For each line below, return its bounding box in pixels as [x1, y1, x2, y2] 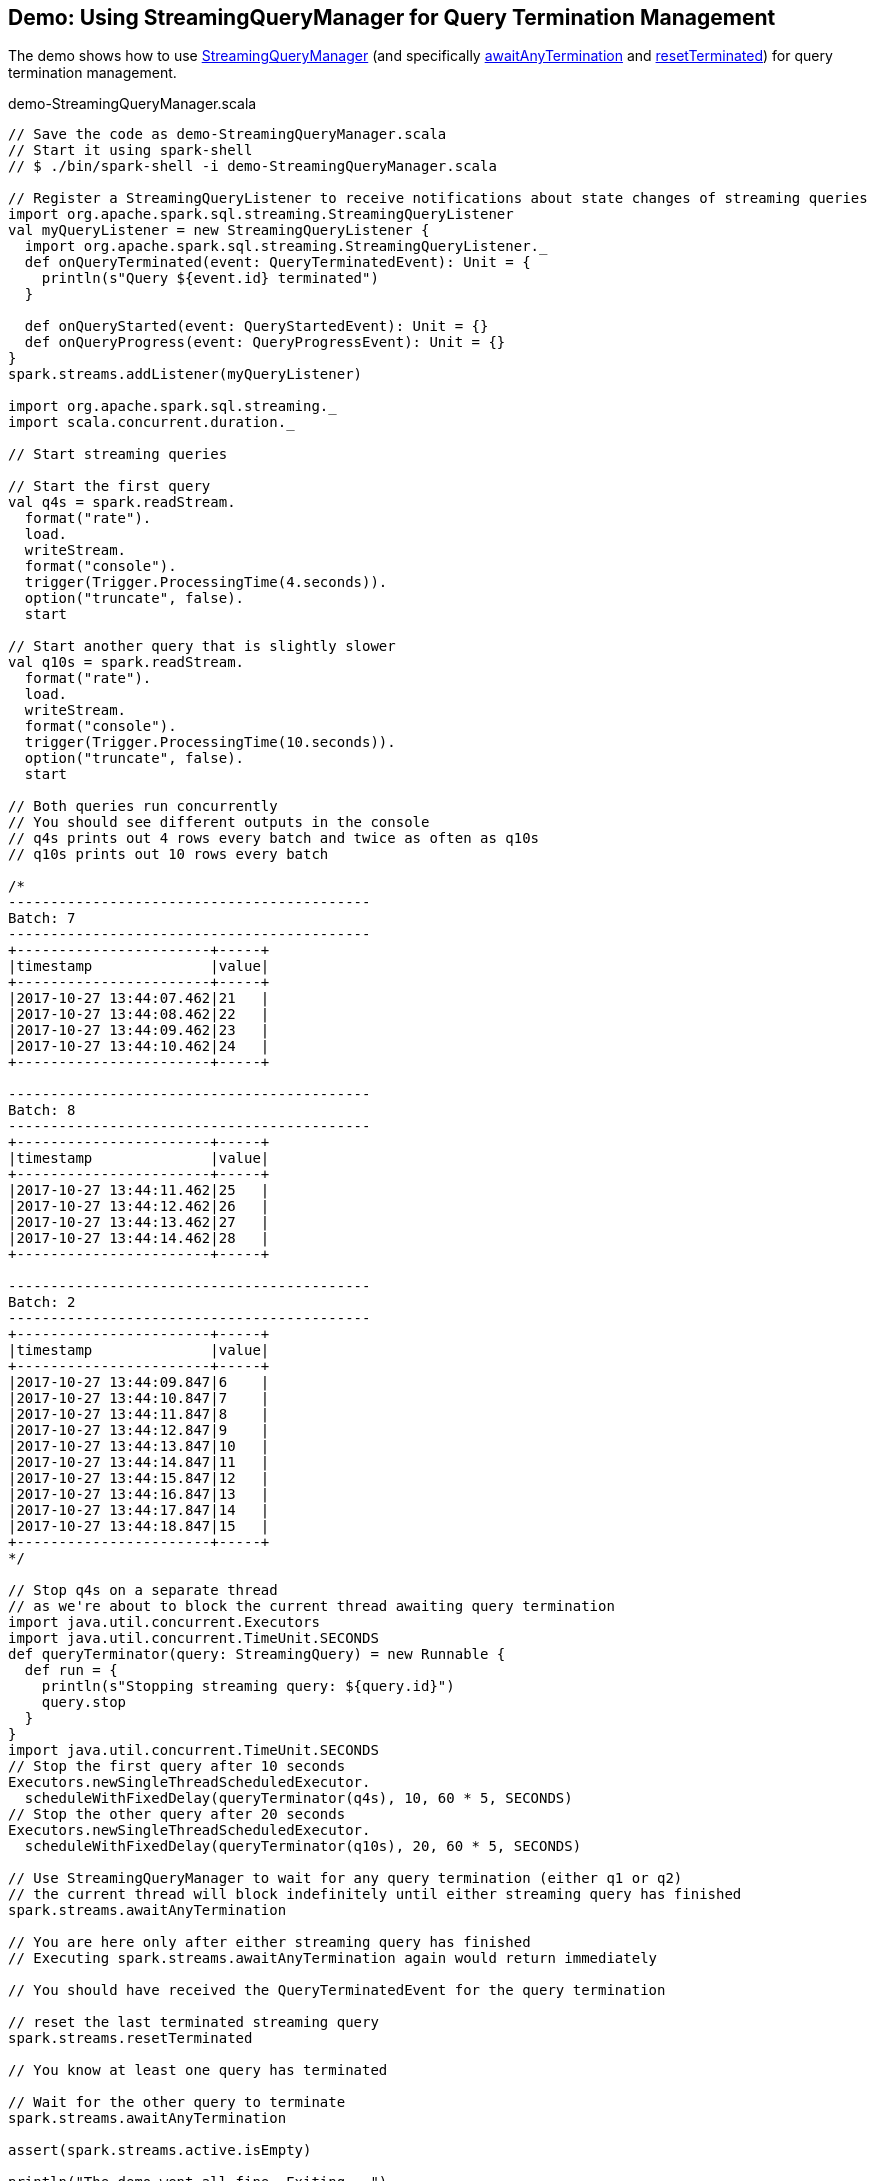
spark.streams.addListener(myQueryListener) [8, 366, 363, 383]
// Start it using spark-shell [8, 142, 253, 159]
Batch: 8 [8, 1102, 76, 1119]
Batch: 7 [8, 910, 76, 927]
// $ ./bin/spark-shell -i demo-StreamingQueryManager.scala [8, 158, 497, 175]
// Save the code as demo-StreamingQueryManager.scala [8, 126, 447, 143]
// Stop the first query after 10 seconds [8, 1758, 346, 1775]
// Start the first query [8, 478, 211, 495]
